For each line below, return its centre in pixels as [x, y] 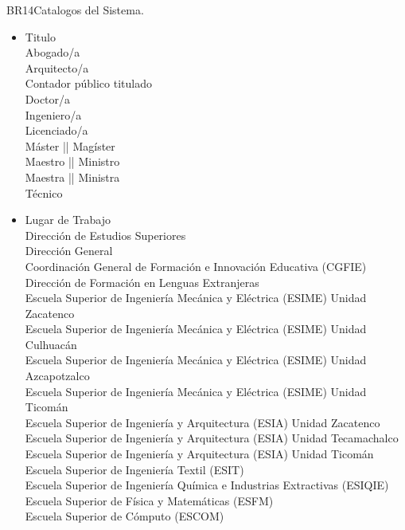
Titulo [40, 36]
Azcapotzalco [57, 376]
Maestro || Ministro [72, 161]
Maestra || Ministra [72, 177]
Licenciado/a [56, 130]
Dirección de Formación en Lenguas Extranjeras [142, 282]
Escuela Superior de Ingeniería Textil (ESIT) [134, 469]
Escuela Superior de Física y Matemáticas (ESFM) [149, 500]
